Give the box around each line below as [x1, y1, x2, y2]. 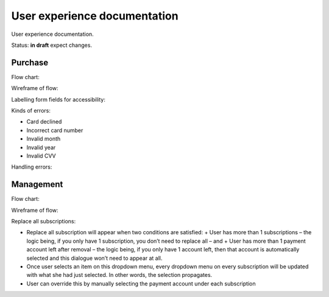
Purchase [11, 57, 49, 68]
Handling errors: [11, 163, 52, 170]
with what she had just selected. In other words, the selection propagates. [26, 271, 213, 279]
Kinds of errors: [11, 107, 51, 114]
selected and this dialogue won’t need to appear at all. [26, 254, 163, 262]
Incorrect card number [26, 127, 83, 134]
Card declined [26, 118, 62, 125]
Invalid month [26, 135, 61, 142]
